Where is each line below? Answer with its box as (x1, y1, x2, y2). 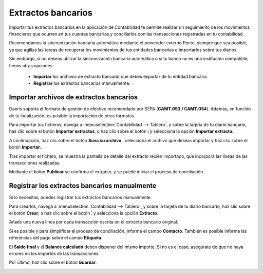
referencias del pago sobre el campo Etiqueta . (9, 235, 103, 241)
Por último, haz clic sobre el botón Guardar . (9, 259, 97, 265)
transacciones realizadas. (9, 160, 61, 165)
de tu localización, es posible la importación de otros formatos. (9, 112, 136, 119)
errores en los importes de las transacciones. (9, 251, 100, 256)
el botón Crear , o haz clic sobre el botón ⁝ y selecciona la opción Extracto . (9, 210, 158, 216)
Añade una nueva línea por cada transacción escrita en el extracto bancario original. (9, 219, 179, 225)
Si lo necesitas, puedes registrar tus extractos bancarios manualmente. (9, 195, 152, 200)
